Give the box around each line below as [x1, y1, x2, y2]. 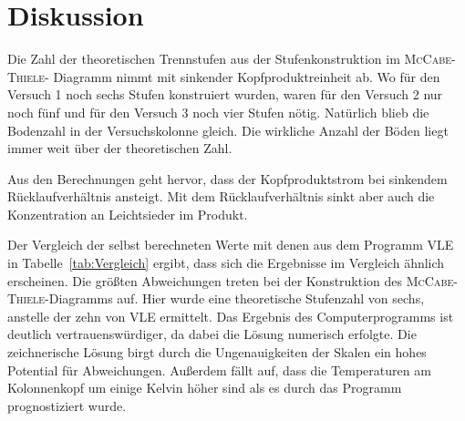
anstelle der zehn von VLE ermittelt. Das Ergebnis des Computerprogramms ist [7, 306, 454, 325]
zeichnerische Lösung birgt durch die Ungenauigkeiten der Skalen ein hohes [7, 343, 427, 362]
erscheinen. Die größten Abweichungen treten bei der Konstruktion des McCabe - [7, 271, 458, 290]
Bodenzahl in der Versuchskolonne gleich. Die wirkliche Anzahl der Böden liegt [7, 120, 449, 139]
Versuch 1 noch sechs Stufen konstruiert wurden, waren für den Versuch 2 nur [7, 85, 443, 104]
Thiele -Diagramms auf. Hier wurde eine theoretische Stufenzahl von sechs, [7, 289, 425, 308]
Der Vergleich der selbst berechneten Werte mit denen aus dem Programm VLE [7, 235, 454, 254]
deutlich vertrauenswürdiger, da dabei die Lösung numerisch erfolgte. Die [7, 324, 417, 344]
